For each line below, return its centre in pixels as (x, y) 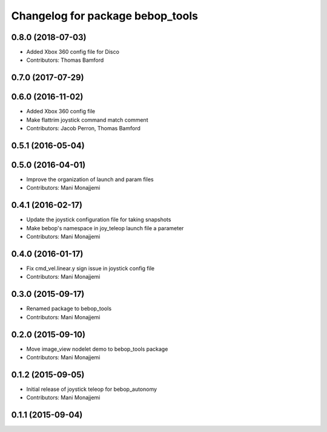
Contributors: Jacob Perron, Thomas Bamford (83, 128)
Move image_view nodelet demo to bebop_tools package (97, 349)
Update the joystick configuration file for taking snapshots (99, 220)
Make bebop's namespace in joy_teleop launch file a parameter (105, 228)
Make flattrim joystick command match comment (87, 120)
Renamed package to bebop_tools (69, 308)
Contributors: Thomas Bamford (65, 60)
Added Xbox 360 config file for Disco (73, 52)
